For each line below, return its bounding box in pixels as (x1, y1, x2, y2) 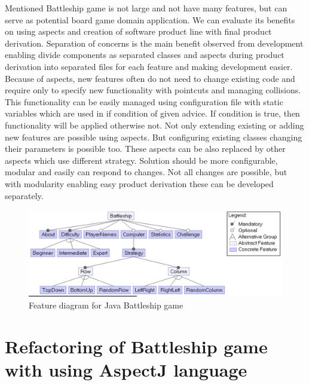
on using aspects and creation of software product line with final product (5, 25, 272, 38)
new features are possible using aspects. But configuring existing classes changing (5, 130, 302, 143)
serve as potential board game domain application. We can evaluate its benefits (5, 13, 295, 26)
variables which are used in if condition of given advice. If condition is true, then (5, 107, 300, 120)
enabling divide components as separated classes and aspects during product (5, 48, 284, 61)
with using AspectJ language (5, 357, 247, 381)
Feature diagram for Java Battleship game (29, 299, 183, 311)
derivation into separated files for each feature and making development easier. (5, 60, 293, 72)
